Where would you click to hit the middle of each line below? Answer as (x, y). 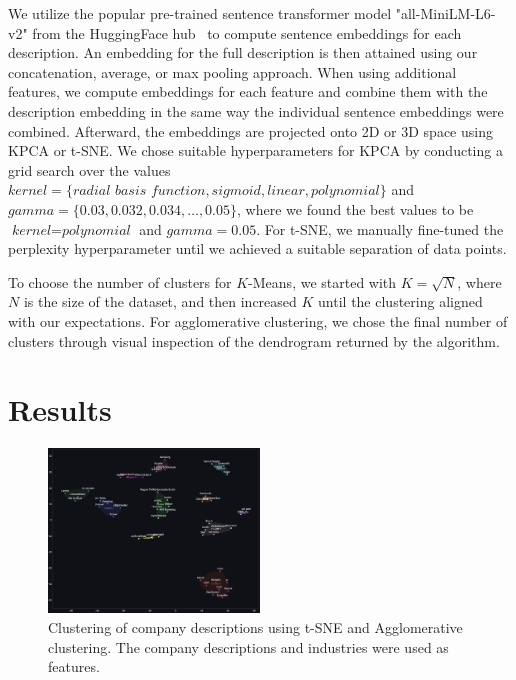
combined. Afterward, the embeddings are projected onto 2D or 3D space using (250, 130)
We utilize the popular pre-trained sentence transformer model (200, 13)
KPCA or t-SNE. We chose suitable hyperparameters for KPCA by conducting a (255, 150)
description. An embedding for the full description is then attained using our (243, 52)
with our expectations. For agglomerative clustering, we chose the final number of (258, 320)
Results (60, 409)
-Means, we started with (322, 281)
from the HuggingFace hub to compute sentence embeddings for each (247, 32)
